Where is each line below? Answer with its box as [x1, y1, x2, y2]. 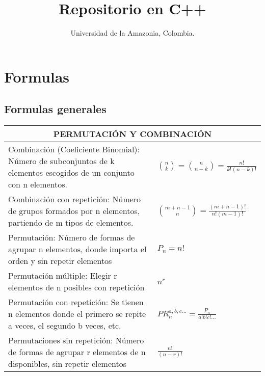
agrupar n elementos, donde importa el [8, 243, 147, 255]
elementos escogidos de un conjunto [8, 167, 135, 179]
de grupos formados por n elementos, [8, 205, 140, 217]
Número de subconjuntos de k [8, 155, 115, 167]
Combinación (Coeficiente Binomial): [8, 143, 140, 155]
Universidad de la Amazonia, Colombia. [70, 28, 195, 38]
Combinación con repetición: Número [8, 193, 141, 205]
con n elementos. [8, 178, 68, 191]
